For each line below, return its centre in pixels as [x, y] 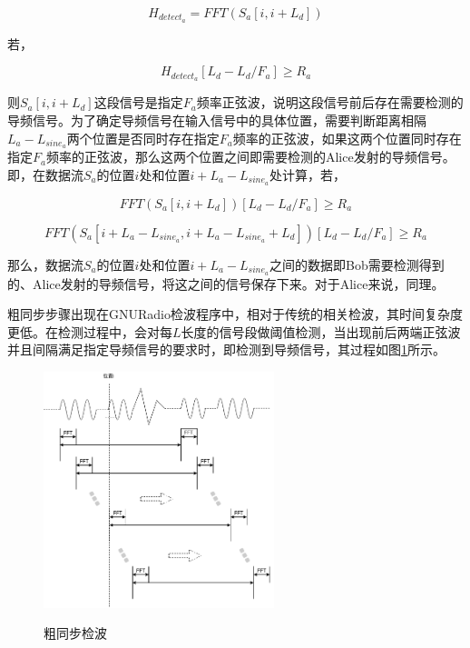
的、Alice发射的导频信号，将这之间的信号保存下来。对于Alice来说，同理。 [226, 283]
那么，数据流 [45, 264]
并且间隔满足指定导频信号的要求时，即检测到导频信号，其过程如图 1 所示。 [226, 349]
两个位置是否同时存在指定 [143, 138]
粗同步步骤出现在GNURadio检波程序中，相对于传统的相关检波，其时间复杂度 [235, 314]
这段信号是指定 [138, 102]
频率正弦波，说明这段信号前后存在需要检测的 [330, 102]
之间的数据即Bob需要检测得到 [357, 264]
